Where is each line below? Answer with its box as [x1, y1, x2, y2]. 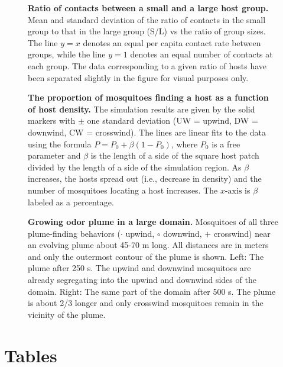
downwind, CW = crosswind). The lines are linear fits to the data [28, 125, 266, 138]
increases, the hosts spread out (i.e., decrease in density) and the [28, 172, 262, 185]
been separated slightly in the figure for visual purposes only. [28, 71, 249, 83]
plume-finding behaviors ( [28, 227, 121, 239]
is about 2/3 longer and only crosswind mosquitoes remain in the [28, 297, 264, 309]
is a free [212, 137, 240, 150]
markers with [28, 114, 76, 127]
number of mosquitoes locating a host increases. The [28, 183, 218, 196]
